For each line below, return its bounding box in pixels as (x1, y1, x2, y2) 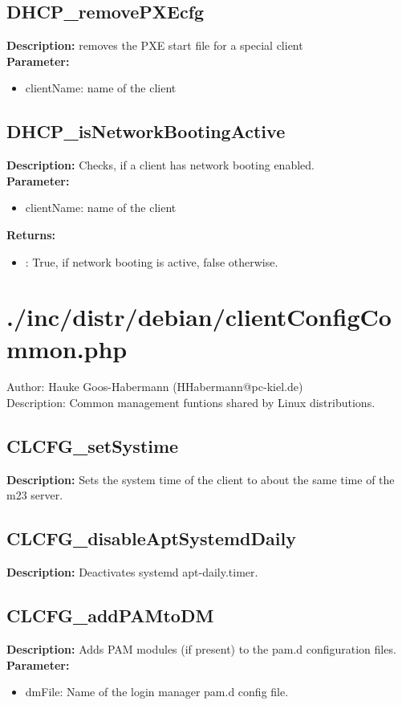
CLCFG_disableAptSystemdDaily (6, 526, 296, 551)
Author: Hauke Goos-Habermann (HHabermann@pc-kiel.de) (6, 378, 303, 395)
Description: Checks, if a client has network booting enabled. (6, 157, 315, 173)
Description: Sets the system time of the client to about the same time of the (6, 471, 395, 487)
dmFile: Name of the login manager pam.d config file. (25, 683, 289, 700)
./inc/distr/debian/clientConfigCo (6, 300, 392, 333)
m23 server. (6, 487, 63, 503)
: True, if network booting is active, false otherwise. (25, 253, 278, 270)
